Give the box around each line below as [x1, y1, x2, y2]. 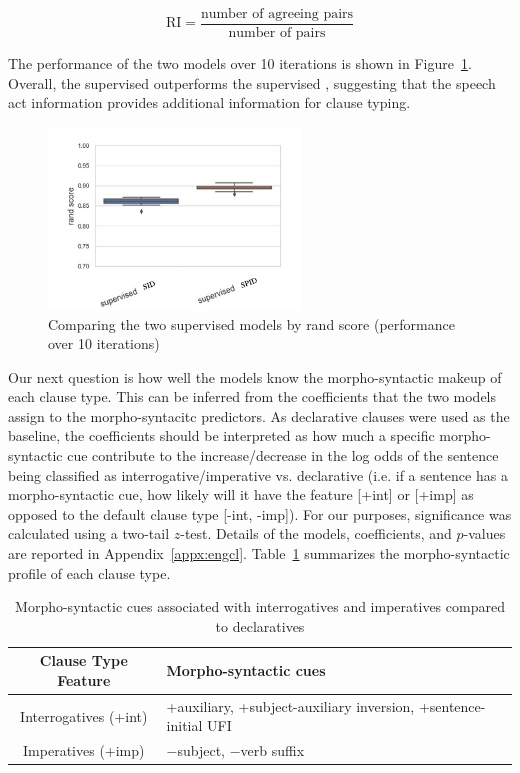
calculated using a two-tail [8, 523, 170, 544]
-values [463, 523, 506, 544]
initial [166, 715, 203, 736]
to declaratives [215, 615, 305, 636]
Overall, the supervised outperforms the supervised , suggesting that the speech [8, 72, 496, 93]
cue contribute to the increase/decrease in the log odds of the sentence [67, 445, 499, 466]
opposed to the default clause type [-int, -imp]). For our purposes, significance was [8, 503, 512, 524]
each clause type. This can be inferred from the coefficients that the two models [8, 386, 497, 407]
